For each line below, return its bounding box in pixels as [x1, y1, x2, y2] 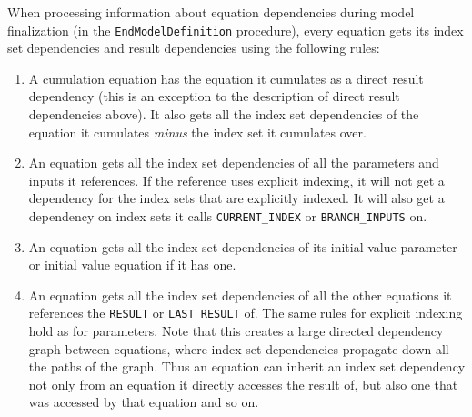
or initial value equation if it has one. [28, 255, 236, 274]
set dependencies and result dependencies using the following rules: [7, 38, 380, 57]
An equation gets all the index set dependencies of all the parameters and [28, 153, 439, 172]
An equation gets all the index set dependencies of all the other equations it [28, 285, 452, 304]
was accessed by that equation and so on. [28, 392, 259, 412]
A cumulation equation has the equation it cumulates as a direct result [28, 68, 424, 87]
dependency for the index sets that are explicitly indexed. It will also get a [28, 188, 445, 208]
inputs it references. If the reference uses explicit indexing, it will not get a [28, 170, 445, 189]
